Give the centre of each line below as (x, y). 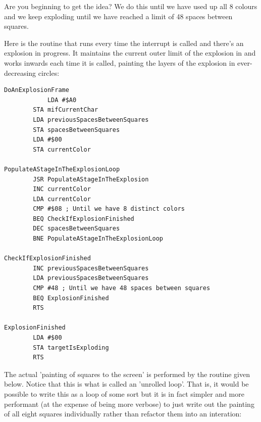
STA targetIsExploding (71, 347)
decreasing (20, 73)
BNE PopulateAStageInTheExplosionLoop (98, 239)
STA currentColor (62, 149)
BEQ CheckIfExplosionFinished (84, 219)
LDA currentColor (62, 199)
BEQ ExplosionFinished (71, 298)
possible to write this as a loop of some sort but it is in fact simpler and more (124, 393)
